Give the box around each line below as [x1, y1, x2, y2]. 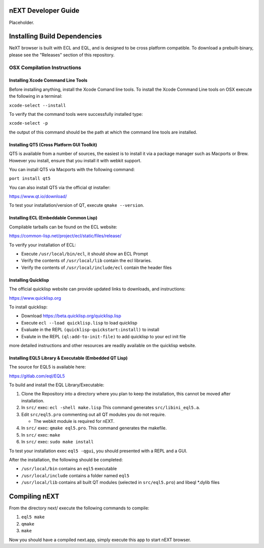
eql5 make [21, 514, 45, 520]
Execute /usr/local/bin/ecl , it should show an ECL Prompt [21, 251, 149, 257]
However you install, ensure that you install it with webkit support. [9, 157, 142, 163]
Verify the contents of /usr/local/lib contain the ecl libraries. [21, 258, 152, 263]
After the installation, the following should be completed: [9, 457, 123, 462]
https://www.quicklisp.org [9, 295, 61, 301]
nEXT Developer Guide [9, 6, 80, 15]
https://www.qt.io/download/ [9, 194, 67, 199]
